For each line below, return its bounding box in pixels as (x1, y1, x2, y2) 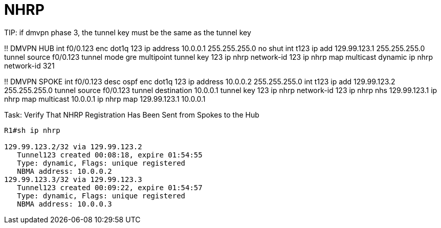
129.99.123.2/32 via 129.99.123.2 (4, 142, 142, 151)
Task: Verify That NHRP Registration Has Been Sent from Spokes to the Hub (4, 110, 259, 119)
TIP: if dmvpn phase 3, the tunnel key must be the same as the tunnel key (4, 28, 251, 37)
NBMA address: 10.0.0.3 (17, 199, 112, 208)
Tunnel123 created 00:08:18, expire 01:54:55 (17, 150, 203, 159)
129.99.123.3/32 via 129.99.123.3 (4, 175, 142, 184)
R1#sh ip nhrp (4, 126, 60, 134)
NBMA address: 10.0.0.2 (17, 167, 112, 175)
